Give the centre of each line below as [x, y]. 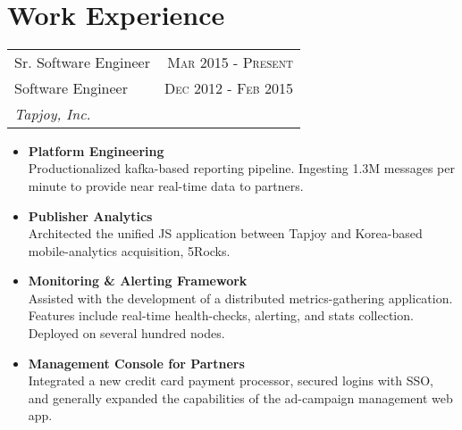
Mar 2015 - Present [230, 62]
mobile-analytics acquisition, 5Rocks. [129, 250]
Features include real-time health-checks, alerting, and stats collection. [221, 315]
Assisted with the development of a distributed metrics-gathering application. [240, 298]
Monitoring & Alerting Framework [138, 281]
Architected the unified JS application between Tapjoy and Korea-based [225, 233]
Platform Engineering [96, 150]
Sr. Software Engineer [82, 62]
